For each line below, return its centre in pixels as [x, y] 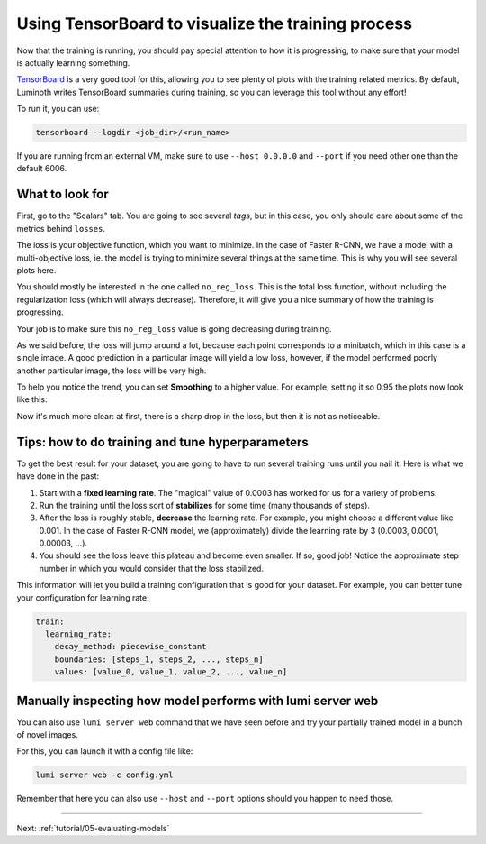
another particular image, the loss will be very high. [112, 371]
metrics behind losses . [61, 228]
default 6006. [42, 169]
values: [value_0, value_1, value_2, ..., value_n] [171, 672]
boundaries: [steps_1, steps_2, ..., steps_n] [159, 659]
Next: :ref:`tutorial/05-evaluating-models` [93, 828]
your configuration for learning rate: [83, 597]
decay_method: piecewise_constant [130, 647]
